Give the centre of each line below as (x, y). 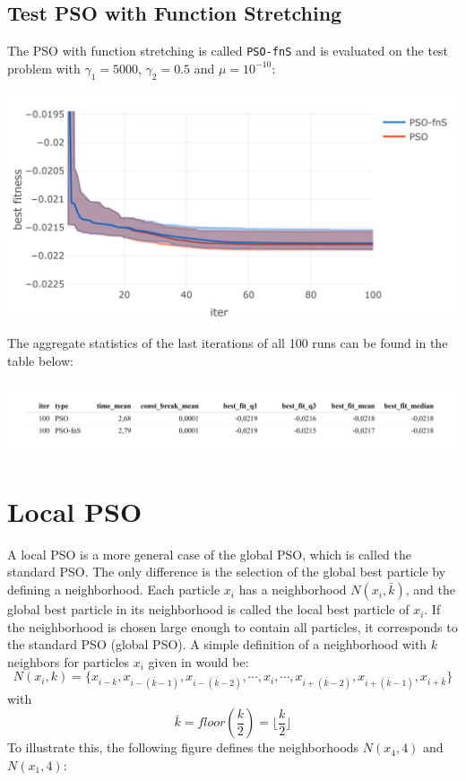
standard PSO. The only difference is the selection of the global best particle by (227, 572)
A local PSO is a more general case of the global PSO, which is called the (209, 554)
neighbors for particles (69, 661)
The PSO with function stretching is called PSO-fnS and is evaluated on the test (228, 51)
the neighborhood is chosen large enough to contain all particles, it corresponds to (233, 626)
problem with (44, 68)
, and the (430, 590)
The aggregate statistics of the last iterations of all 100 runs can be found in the (228, 343)
